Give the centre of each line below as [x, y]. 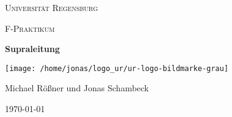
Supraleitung [32, 49]
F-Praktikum [30, 28]
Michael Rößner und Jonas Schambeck [77, 88]
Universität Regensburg [51, 7]
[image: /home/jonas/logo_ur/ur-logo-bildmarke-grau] [117, 68]
